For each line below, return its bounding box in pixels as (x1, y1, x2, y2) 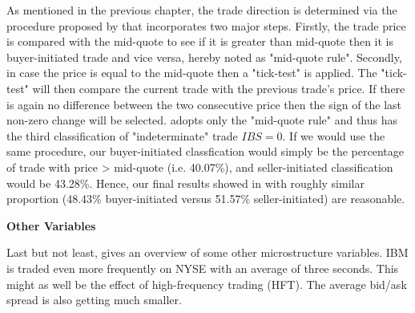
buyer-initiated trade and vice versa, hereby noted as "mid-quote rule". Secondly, (6, 48, 402, 65)
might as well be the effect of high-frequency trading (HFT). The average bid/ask (6, 275, 407, 292)
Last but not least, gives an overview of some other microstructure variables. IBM (6, 244, 409, 261)
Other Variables (6, 217, 96, 234)
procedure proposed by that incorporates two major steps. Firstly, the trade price (6, 17, 406, 34)
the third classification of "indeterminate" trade (6, 127, 238, 144)
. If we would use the (282, 127, 385, 144)
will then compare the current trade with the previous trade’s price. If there (32, 79, 405, 96)
